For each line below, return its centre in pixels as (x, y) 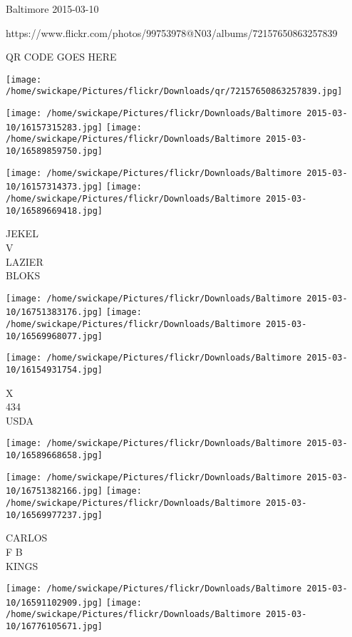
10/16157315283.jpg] (55, 127)
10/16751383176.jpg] (55, 312)
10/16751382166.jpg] (55, 491)
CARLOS (27, 538)
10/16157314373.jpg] (55, 187)
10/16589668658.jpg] (55, 456)
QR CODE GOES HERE (61, 57)
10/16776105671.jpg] (55, 627)
